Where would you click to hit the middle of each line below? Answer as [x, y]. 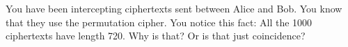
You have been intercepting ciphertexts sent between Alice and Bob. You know [174, 8]
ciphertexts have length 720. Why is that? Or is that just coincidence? [156, 36]
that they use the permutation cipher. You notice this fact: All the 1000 [159, 22]
